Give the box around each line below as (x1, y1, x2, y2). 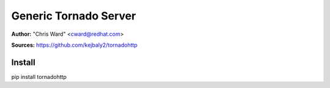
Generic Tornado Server (11, 9, 136, 22)
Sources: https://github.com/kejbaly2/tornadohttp (11, 41, 137, 49)
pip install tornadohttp (11, 73, 67, 80)
